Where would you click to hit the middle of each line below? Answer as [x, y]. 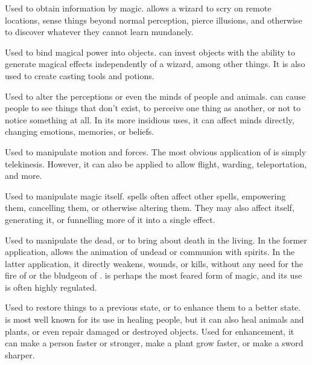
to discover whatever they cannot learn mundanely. [99, 32]
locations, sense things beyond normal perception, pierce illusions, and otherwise [154, 20]
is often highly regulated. [51, 287]
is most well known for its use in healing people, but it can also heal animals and [154, 319]
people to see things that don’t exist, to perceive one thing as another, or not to [153, 108]
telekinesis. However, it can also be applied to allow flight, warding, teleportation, [156, 163]
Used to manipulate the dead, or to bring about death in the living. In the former [156, 240]
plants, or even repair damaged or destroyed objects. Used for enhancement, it [150, 331]
